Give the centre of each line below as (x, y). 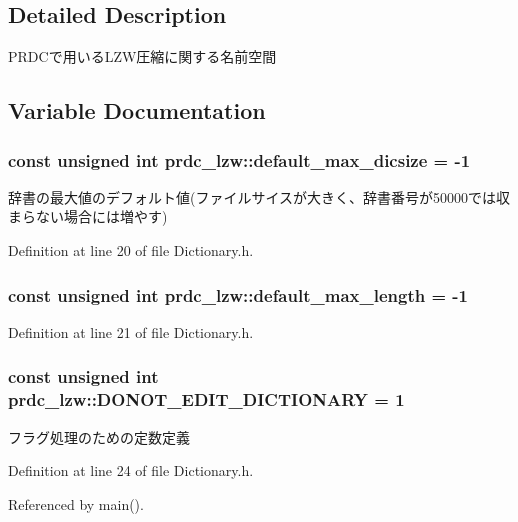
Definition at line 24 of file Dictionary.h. (131, 470)
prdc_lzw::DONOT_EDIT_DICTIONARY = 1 (206, 399)
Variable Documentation (137, 110)
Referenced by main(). (76, 503)
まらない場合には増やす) (88, 216)
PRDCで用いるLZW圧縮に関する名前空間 (142, 56)
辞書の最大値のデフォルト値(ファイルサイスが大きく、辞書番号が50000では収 (259, 196)
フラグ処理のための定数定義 (99, 436)
